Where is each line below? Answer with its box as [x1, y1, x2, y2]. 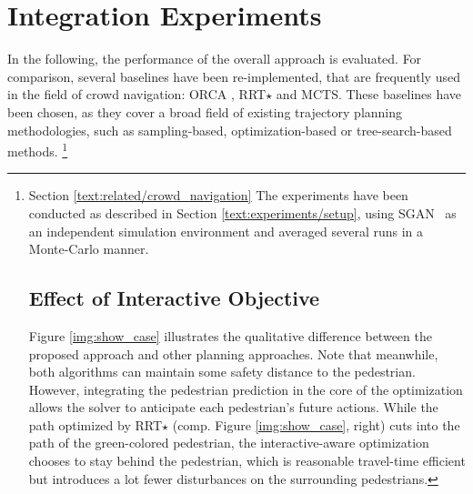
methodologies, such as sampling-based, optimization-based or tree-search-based [7, 120, 452, 139]
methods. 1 [7, 139, 68, 160]
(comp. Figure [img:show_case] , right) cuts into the [172, 415, 460, 434]
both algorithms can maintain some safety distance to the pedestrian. [28, 362, 416, 381]
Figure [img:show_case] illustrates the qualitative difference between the [28, 326, 432, 345]
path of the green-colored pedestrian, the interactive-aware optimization [28, 433, 429, 452]
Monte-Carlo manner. [28, 239, 149, 258]
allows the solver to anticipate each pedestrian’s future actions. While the [28, 398, 438, 417]
